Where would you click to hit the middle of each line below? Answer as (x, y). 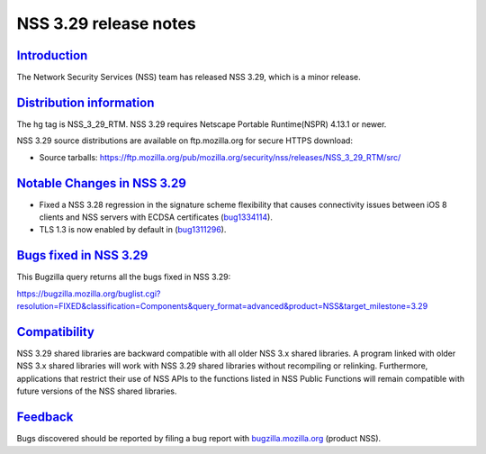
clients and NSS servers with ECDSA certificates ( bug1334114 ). (156, 217)
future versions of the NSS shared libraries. (97, 391)
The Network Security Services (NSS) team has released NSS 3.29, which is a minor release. (189, 77)
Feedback (45, 418)
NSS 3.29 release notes (107, 23)
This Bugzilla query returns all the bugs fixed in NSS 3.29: (124, 277)
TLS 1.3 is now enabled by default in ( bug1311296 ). (133, 230)
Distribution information (85, 102)
